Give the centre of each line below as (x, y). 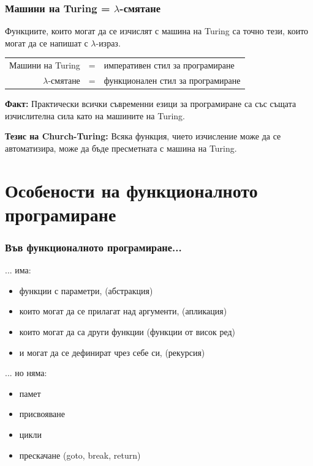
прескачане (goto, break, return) (80, 455)
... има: (18, 270)
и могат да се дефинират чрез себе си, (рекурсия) (112, 352)
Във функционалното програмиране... (93, 247)
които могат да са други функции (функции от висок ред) (127, 332)
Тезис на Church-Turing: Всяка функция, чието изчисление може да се (143, 136)
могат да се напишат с (47, 43)
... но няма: (26, 373)
